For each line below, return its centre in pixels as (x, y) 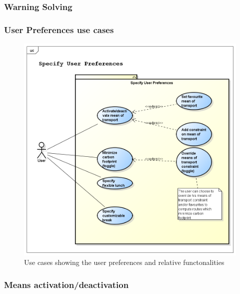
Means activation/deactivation (66, 284)
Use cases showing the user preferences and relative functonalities (124, 262)
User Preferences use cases (59, 29)
